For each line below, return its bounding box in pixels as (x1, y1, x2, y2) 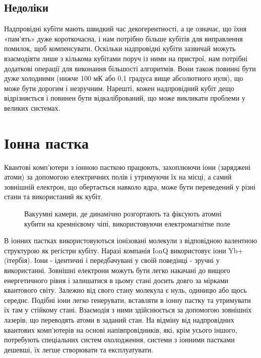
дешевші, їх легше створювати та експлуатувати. (4, 344, 154, 354)
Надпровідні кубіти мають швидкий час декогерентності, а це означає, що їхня (4, 23, 246, 34)
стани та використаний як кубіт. (4, 191, 103, 202)
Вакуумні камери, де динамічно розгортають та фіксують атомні (24, 208, 222, 219)
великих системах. (4, 102, 60, 113)
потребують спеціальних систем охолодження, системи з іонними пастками (4, 334, 235, 345)
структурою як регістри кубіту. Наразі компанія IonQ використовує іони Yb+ (4, 245, 243, 255)
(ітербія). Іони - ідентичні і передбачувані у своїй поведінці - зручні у (4, 255, 220, 265)
